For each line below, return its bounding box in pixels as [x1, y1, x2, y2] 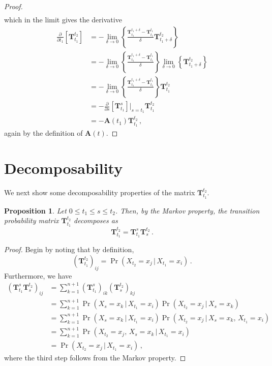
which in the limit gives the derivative [4, 14, 122, 25]
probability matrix [4, 215, 59, 226]
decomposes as [74, 215, 118, 226]
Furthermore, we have [4, 270, 72, 281]
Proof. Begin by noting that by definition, [4, 244, 134, 255]
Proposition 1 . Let [4, 205, 67, 216]
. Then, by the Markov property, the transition [115, 205, 260, 216]
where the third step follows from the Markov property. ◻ [4, 352, 186, 363]
